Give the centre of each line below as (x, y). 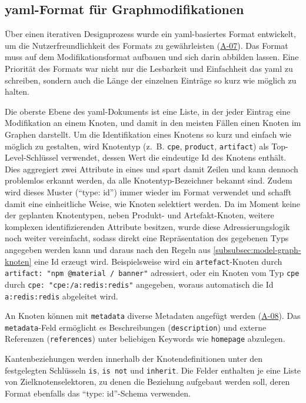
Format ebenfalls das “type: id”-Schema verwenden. (98, 393)
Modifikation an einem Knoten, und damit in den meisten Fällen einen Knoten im (153, 123)
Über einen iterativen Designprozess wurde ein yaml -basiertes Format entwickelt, (150, 34)
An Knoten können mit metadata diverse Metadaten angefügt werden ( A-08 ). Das (153, 316)
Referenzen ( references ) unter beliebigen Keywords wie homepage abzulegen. (145, 339)
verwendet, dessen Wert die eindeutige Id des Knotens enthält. (174, 157)
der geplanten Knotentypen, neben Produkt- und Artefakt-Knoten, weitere (139, 215)
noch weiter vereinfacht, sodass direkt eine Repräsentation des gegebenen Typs (147, 238)
